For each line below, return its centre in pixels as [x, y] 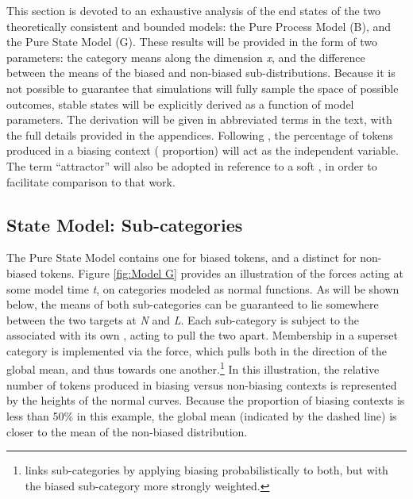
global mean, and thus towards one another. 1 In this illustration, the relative [193, 368]
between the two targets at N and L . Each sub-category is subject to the [183, 319]
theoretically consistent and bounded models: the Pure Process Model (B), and [199, 26]
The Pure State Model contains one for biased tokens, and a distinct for [181, 257]
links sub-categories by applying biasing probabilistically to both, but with [206, 470]
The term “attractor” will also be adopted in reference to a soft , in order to [192, 165]
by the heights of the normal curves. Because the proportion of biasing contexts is [206, 400]
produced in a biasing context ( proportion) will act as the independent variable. [203, 150]
